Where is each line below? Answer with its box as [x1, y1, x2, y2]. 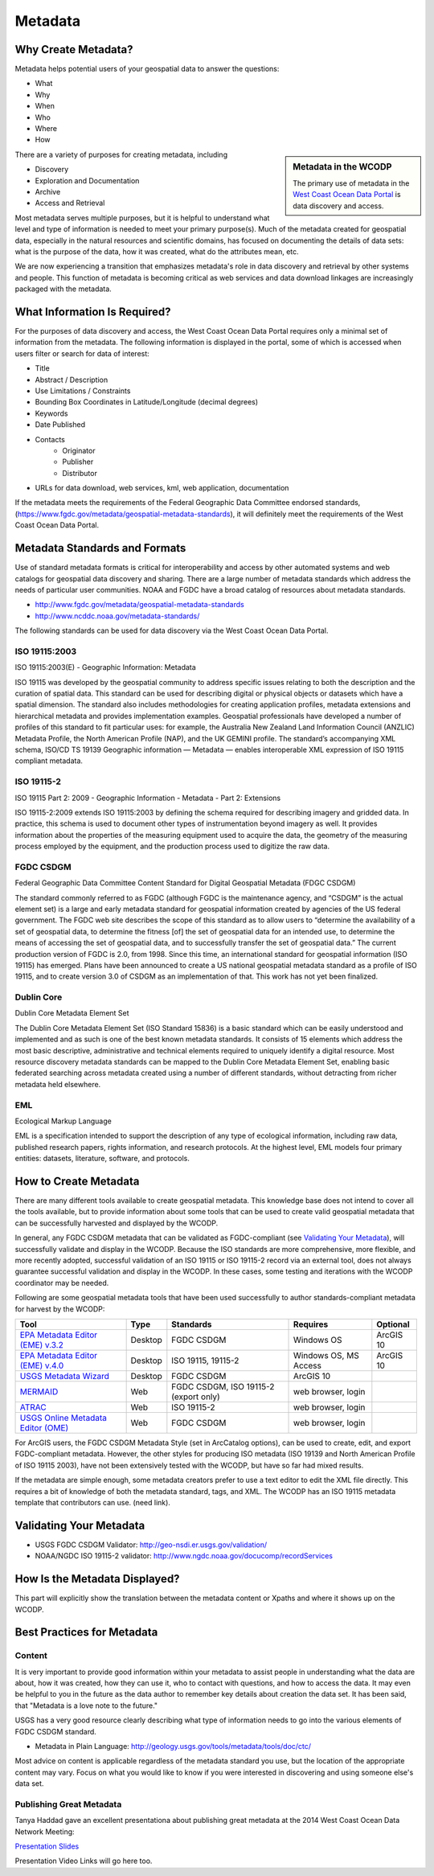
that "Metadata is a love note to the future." [14, 1701, 158, 1710]
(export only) [171, 1391, 220, 1402]
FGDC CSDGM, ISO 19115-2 [171, 1381, 275, 1392]
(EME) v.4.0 [19, 1360, 64, 1371]
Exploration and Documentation [35, 175, 140, 185]
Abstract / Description [35, 375, 108, 384]
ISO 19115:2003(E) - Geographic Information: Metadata [14, 663, 196, 672]
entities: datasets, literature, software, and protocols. [14, 1154, 190, 1164]
